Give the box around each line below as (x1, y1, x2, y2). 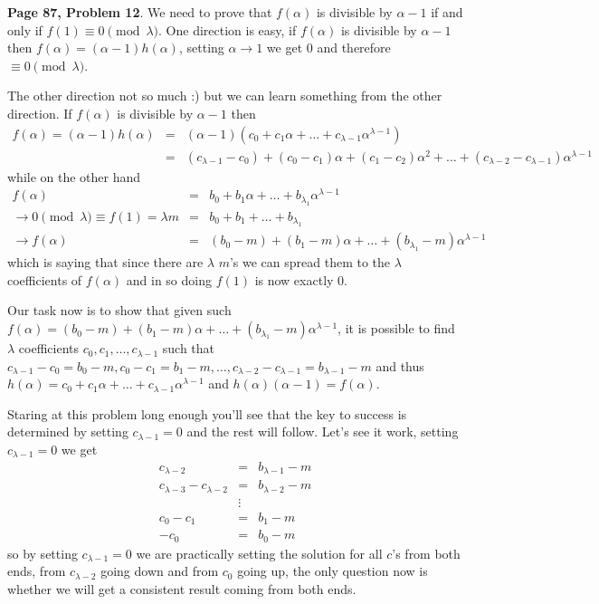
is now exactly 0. (254, 270, 347, 289)
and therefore (317, 38, 391, 57)
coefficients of (7, 270, 82, 289)
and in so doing (126, 270, 212, 289)
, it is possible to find (338, 319, 455, 338)
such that (162, 339, 215, 358)
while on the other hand (7, 167, 141, 186)
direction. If (7, 103, 72, 122)
